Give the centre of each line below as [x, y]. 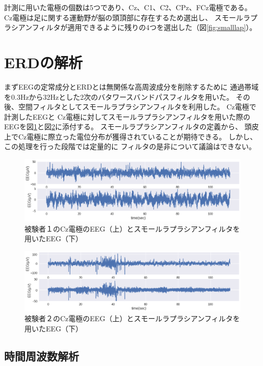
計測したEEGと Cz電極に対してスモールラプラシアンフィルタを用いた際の [127, 116]
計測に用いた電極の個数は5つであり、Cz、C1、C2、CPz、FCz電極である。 [128, 7]
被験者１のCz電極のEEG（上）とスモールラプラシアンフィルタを [132, 228]
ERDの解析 [44, 62]
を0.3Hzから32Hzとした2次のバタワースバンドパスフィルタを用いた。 [119, 96]
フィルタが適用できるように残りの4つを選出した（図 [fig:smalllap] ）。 [144, 27]
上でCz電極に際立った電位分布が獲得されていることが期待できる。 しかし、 [131, 136]
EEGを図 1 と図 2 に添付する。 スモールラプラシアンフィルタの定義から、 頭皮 [131, 126]
